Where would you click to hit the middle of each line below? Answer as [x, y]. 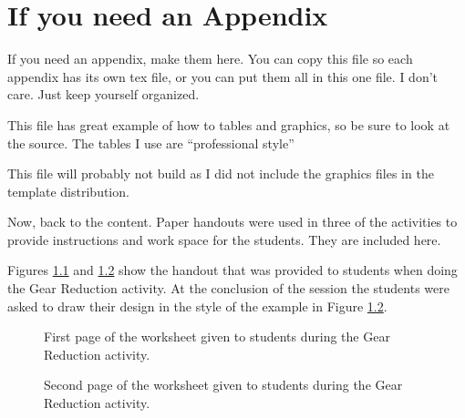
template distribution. [68, 191]
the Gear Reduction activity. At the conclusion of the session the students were [228, 288]
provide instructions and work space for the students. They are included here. [224, 239]
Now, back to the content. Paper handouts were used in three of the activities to [232, 222]
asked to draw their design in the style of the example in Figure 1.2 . [197, 306]
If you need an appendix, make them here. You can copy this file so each [210, 59]
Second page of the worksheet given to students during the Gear [223, 385]
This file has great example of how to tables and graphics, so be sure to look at [229, 124]
